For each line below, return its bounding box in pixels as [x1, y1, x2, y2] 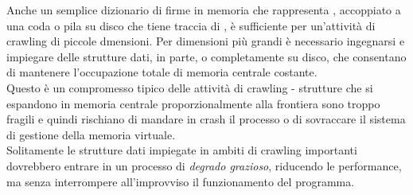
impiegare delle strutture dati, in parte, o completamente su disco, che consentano [6, 48, 407, 64]
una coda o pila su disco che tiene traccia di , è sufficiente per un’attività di [6, 17, 376, 33]
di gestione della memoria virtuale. [6, 126, 176, 142]
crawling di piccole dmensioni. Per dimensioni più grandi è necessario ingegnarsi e [6, 33, 405, 49]
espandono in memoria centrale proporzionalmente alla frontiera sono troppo [6, 95, 380, 111]
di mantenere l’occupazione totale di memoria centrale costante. [6, 64, 318, 80]
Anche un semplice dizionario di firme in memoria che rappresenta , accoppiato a [6, 2, 401, 18]
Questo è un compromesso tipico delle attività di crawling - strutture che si [6, 79, 373, 96]
